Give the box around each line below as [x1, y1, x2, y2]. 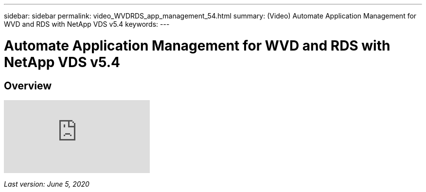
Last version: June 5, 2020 [4, 179, 89, 188]
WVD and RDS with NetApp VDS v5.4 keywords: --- [4, 20, 170, 28]
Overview [4, 79, 52, 92]
